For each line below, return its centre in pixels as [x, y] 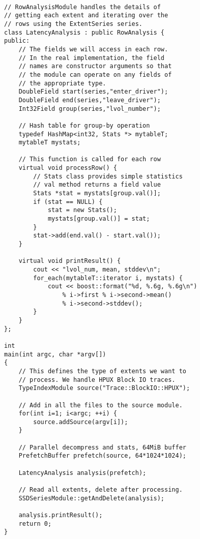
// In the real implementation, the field [91, 58]
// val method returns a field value [97, 185]
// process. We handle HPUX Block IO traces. [97, 380]
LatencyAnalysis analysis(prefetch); [82, 473]
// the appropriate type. [62, 83]
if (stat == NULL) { [68, 202]
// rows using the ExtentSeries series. [74, 24]
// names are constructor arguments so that [95, 66]
